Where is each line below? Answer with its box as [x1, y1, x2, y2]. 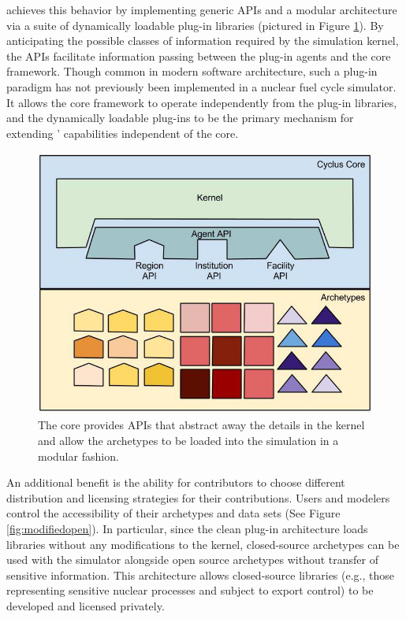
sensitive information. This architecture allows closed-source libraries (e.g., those [6, 566, 394, 583]
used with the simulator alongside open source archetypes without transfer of [6, 551, 378, 568]
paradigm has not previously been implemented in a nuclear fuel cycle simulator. [6, 78, 397, 95]
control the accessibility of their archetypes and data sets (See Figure [6, 505, 341, 521]
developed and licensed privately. [6, 597, 165, 613]
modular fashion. [38, 447, 119, 464]
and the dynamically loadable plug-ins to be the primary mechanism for [6, 109, 354, 126]
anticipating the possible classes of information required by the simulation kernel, [6, 32, 399, 49]
